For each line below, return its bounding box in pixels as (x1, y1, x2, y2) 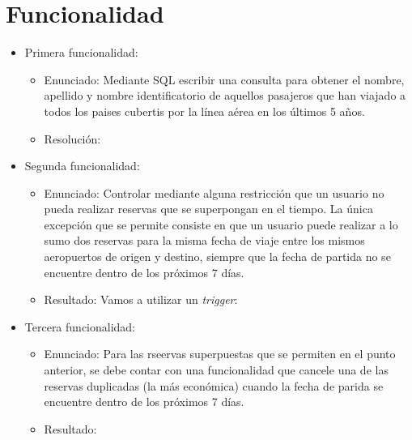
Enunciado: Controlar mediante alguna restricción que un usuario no (44, 184, 384, 201)
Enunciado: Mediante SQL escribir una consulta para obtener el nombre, (44, 70, 405, 88)
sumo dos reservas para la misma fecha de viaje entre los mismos (44, 232, 365, 249)
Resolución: (44, 130, 101, 147)
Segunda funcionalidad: (24, 157, 140, 174)
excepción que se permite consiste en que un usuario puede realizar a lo (44, 216, 398, 233)
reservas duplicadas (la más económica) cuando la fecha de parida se (44, 377, 384, 394)
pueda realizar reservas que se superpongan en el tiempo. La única (44, 200, 373, 217)
